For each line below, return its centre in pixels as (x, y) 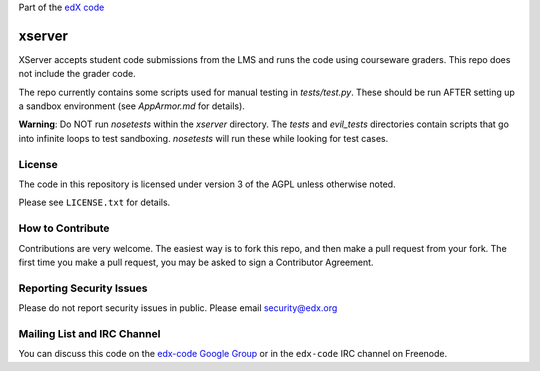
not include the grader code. (77, 74)
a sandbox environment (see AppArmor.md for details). (131, 106)
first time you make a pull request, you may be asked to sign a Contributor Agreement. (196, 262)
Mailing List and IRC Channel (89, 333)
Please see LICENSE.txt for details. (94, 202)
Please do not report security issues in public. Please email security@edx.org (178, 308)
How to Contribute (64, 228)
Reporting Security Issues (83, 288)
